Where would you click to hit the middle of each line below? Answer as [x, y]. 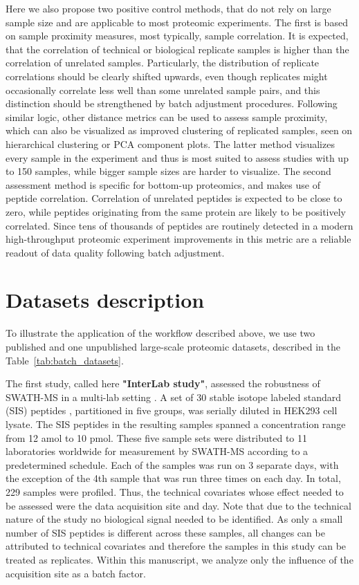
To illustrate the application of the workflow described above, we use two [160, 333]
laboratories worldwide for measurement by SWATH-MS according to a [157, 451]
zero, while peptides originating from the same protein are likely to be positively [176, 211]
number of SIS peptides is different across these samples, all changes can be [165, 532]
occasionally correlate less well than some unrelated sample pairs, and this [163, 90]
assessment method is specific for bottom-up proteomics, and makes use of [163, 184]
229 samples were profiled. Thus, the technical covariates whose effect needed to [175, 491]
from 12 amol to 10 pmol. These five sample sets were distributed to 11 [156, 437]
